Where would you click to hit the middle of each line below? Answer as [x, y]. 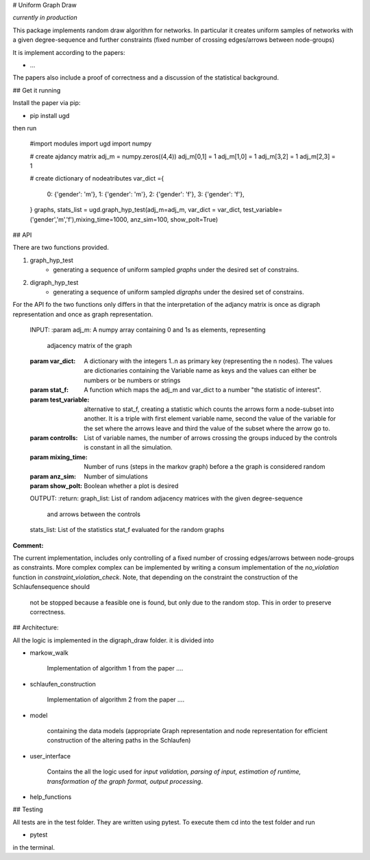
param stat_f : [49, 390]
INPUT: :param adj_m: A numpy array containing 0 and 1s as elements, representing [148, 330]
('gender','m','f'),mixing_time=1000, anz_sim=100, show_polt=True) [124, 219]
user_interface [50, 756]
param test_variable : [60, 399]
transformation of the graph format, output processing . [125, 781]
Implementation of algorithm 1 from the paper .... [115, 669]
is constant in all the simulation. [128, 448]
